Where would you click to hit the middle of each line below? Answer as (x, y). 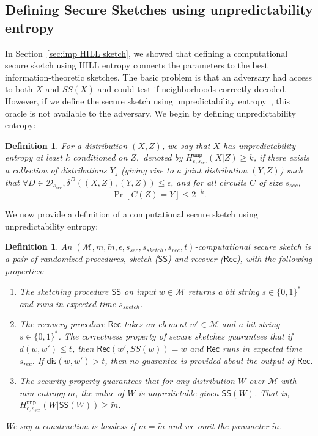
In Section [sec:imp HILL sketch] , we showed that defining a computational (146, 53)
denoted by (163, 157)
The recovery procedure (62, 324)
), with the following (274, 259)
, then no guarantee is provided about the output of (199, 360)
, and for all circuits (209, 182)
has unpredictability (259, 145)
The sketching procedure (64, 292)
